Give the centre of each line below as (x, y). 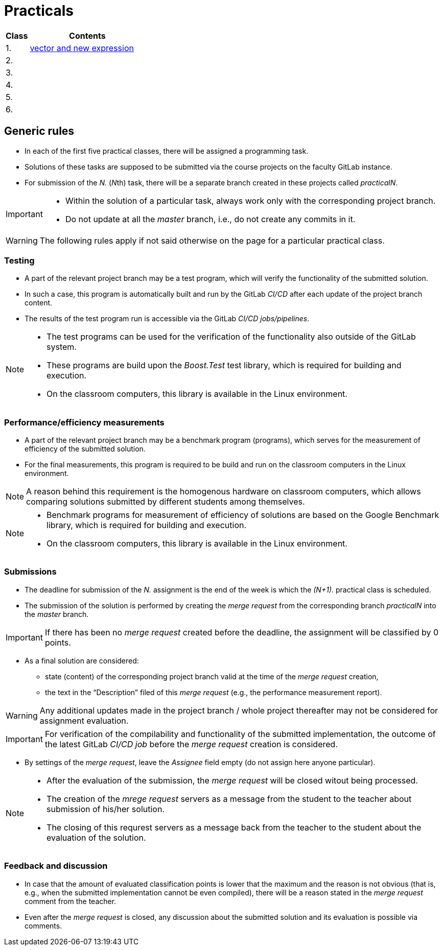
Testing (19, 260)
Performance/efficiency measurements (84, 422)
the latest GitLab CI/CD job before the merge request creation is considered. (191, 744)
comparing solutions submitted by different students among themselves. (166, 502)
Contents (87, 35)
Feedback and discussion (56, 866)
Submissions (30, 572)
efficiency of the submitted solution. (85, 449)
